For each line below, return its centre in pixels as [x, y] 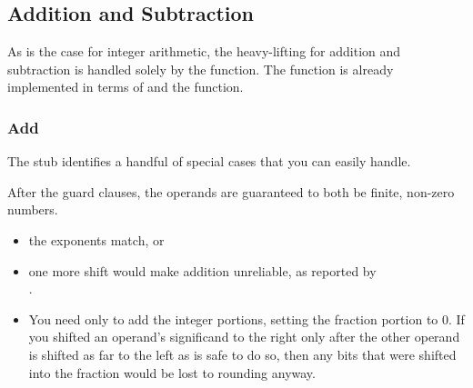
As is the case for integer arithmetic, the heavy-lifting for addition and [204, 51]
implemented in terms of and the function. [126, 87]
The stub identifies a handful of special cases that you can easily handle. [209, 161]
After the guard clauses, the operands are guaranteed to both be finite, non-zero [231, 191]
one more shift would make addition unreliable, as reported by [202, 270]
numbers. [33, 209]
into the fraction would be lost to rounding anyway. [172, 372]
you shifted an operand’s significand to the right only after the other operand [244, 337]
